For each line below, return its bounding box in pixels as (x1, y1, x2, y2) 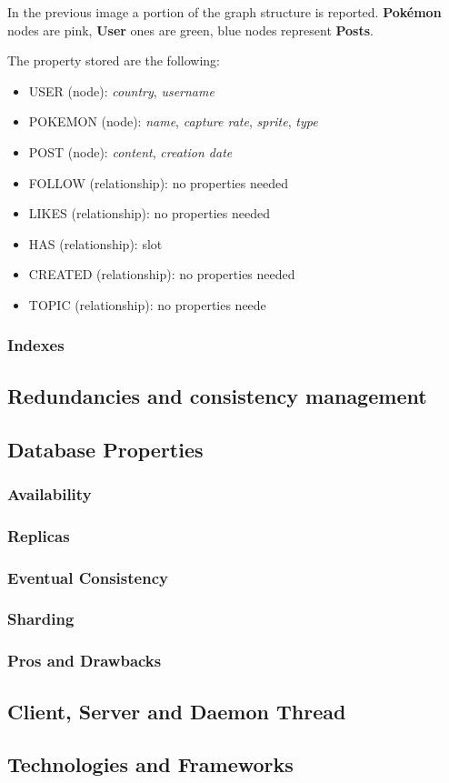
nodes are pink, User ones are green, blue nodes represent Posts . (7, 20, 374, 39)
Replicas (7, 524, 70, 547)
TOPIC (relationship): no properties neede (28, 295, 266, 314)
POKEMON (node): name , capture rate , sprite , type (28, 112, 318, 131)
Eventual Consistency (7, 566, 168, 588)
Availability (7, 482, 92, 505)
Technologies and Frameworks (7, 750, 294, 778)
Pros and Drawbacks (7, 649, 162, 672)
